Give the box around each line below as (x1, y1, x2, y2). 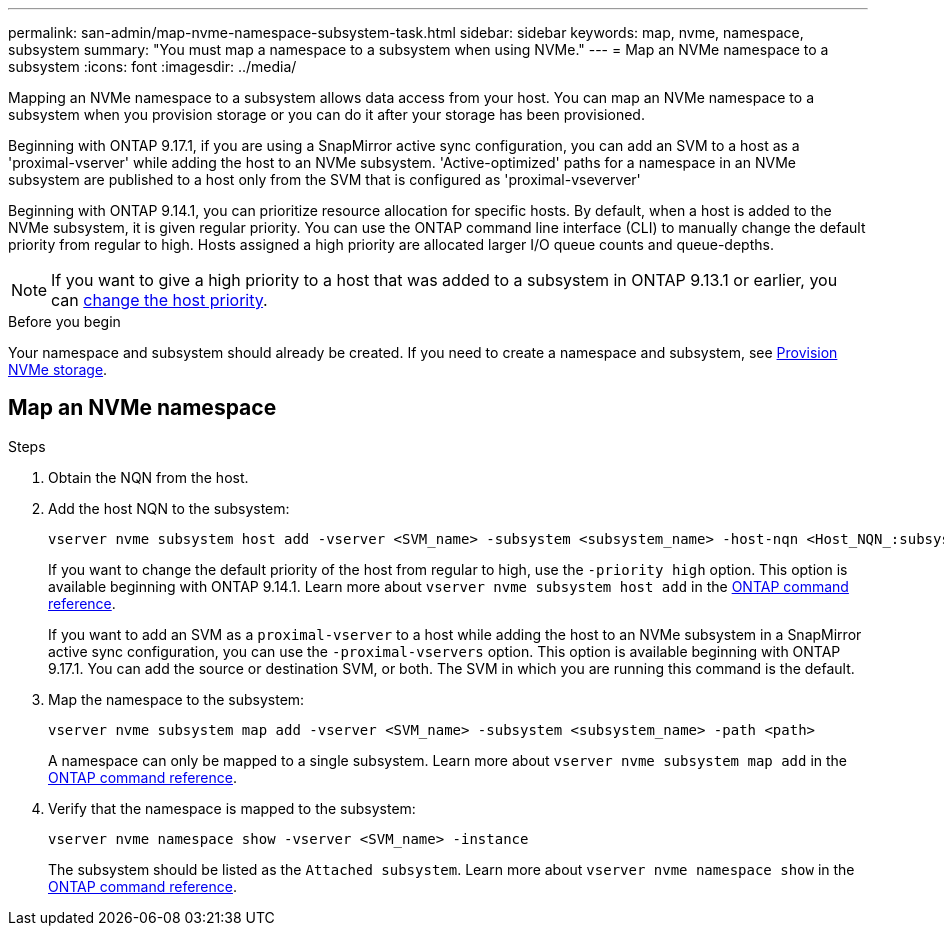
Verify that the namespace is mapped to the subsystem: (48, 799, 416, 817)
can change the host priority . (51, 290, 268, 310)
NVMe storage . (8, 361, 108, 378)
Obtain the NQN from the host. (48, 468, 249, 486)
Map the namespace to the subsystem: (48, 690, 305, 708)
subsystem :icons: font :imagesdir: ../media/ (8, 58, 297, 75)
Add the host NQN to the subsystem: (48, 499, 290, 517)
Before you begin (8, 313, 121, 330)
